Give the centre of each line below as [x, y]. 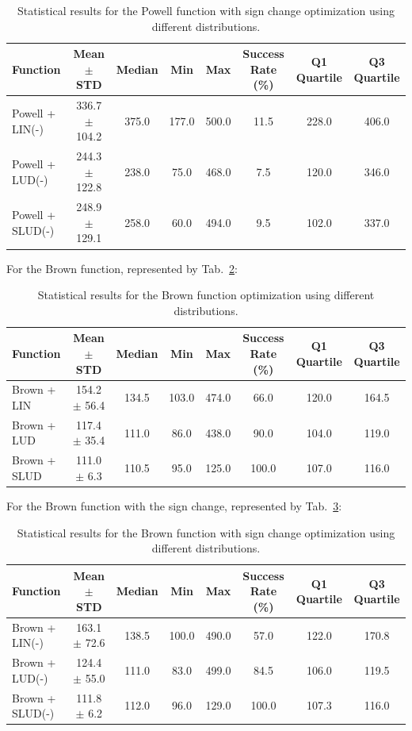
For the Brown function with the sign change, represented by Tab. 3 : [174, 505]
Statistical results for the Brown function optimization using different [206, 295]
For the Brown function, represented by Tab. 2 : [122, 268]
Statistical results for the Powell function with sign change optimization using [206, 10]
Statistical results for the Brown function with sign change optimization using [206, 532]
